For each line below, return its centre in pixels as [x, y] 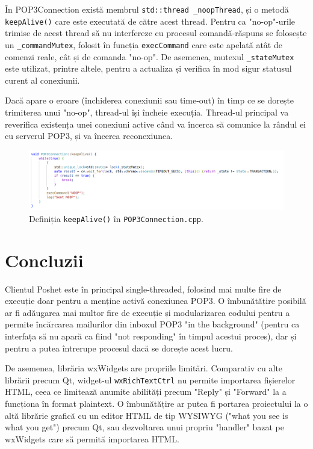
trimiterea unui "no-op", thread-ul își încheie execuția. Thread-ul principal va [147, 112]
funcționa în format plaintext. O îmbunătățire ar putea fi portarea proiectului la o [156, 404]
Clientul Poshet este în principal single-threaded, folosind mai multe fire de [143, 289]
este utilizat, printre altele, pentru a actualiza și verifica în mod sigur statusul [148, 68]
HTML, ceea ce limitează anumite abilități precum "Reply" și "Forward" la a [146, 392]
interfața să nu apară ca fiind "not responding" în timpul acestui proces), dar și [151, 336]
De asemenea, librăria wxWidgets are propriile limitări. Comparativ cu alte [144, 368]
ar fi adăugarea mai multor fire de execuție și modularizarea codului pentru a [147, 312]
